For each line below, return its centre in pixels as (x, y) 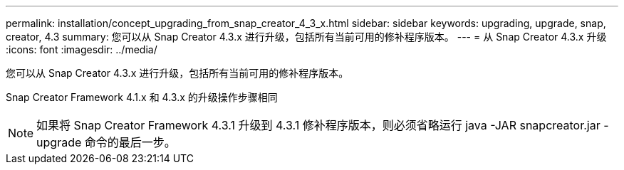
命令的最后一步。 (130, 142)
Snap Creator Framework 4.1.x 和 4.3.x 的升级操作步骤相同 (142, 97)
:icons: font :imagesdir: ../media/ (82, 49)
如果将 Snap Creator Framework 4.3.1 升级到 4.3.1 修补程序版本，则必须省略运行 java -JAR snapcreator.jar (318, 125)
